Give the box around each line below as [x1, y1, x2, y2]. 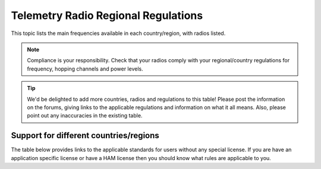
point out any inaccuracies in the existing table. [27, 112, 143, 119]
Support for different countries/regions [11, 130, 160, 141]
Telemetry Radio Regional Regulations [11, 9, 203, 22]
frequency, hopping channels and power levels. [27, 65, 143, 72]
